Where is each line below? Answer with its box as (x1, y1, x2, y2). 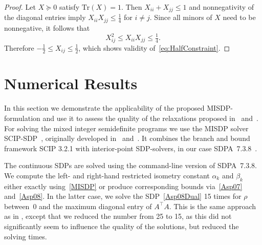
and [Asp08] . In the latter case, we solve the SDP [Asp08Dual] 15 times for (4, 191, 242, 201)
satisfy (59, 2, 80, 12)
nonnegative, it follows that (4, 22, 90, 33)
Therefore (4, 42, 34, 53)
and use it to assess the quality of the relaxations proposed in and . (42, 112, 258, 123)
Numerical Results (4, 73, 138, 94)
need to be (223, 12, 256, 23)
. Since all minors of (149, 12, 212, 23)
